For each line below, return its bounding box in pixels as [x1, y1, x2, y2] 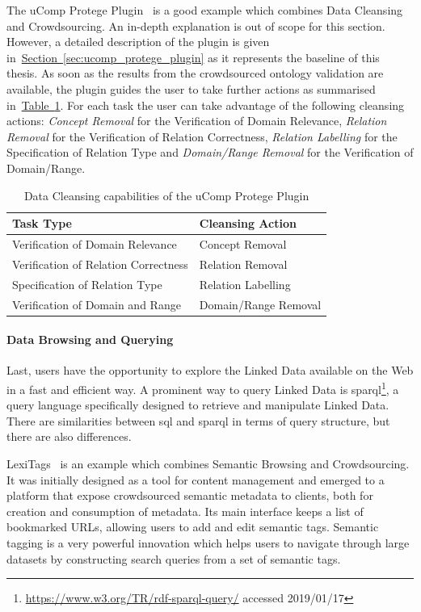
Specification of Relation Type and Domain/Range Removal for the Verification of [6, 144, 414, 161]
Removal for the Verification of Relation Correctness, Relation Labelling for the [6, 128, 398, 145]
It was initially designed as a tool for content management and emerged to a [6, 471, 385, 488]
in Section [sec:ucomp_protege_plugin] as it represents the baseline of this [6, 48, 380, 65]
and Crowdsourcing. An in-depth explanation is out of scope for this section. [6, 17, 385, 34]
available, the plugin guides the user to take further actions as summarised [6, 80, 376, 97]
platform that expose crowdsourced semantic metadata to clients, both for [6, 487, 373, 504]
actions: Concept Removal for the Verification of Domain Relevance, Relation [6, 112, 387, 129]
